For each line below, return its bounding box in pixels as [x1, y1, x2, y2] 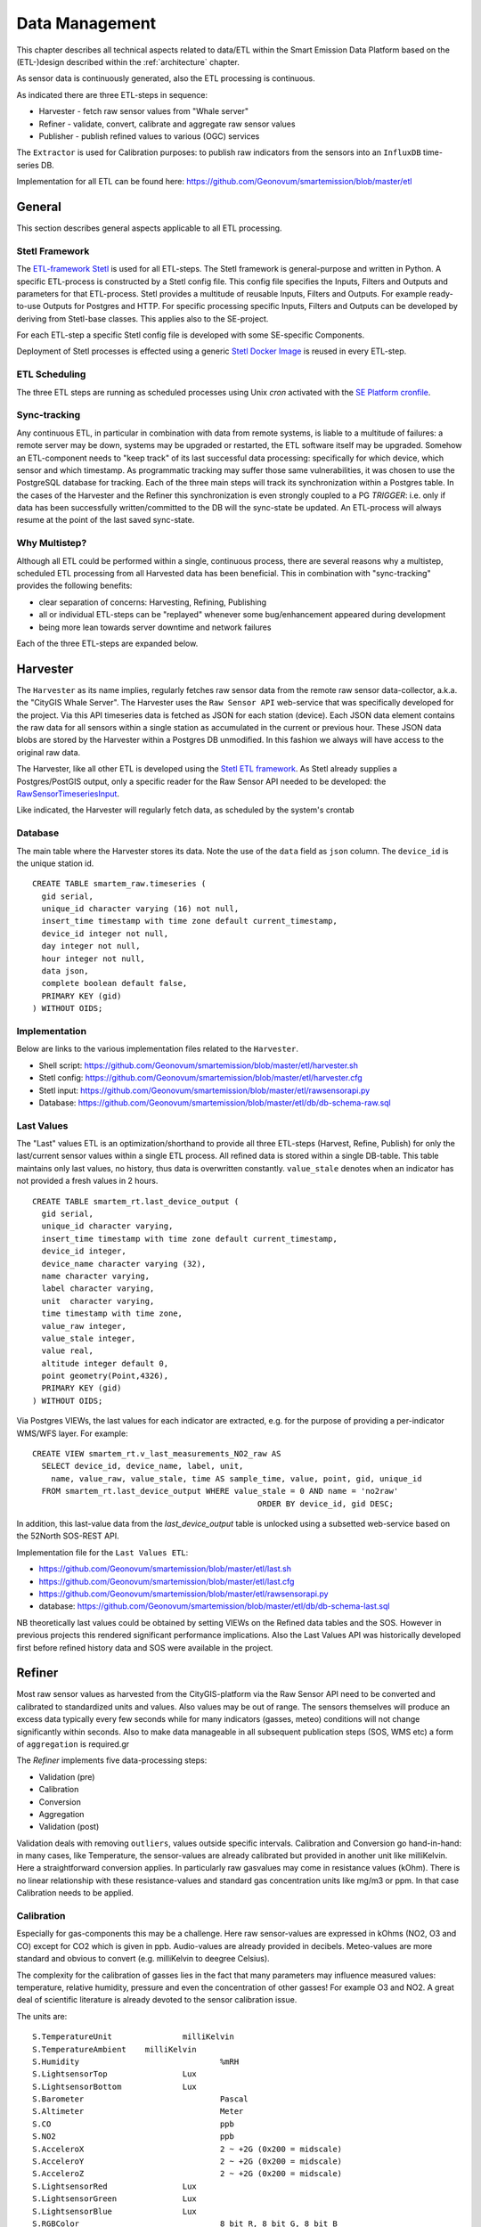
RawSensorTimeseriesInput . [16, 788, 120, 799]
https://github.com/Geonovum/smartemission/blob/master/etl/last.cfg [38, 1576, 295, 1587]
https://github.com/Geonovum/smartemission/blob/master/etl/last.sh [38, 1563, 291, 1574]
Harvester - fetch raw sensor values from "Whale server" [38, 106, 249, 117]
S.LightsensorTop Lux [32, 2069, 198, 2079]
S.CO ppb [32, 2118, 235, 2129]
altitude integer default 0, [41, 1358, 169, 1368]
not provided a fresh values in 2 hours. [16, 1176, 159, 1187]
